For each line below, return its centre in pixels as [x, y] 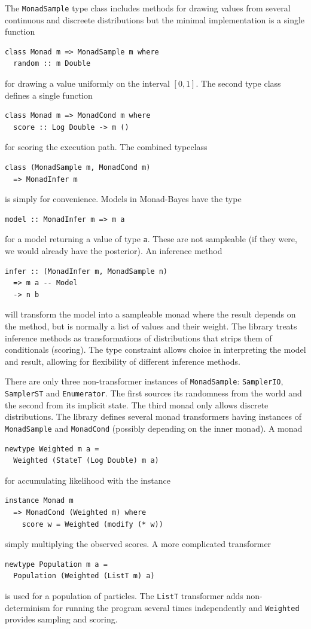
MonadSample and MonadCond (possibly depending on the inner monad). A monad [154, 428]
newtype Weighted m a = [52, 449]
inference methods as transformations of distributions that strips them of [138, 338]
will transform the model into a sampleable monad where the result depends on [150, 314]
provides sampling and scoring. [61, 619]
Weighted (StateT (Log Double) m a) [86, 461]
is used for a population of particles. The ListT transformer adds [124, 595]
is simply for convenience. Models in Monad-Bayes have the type [123, 199]
